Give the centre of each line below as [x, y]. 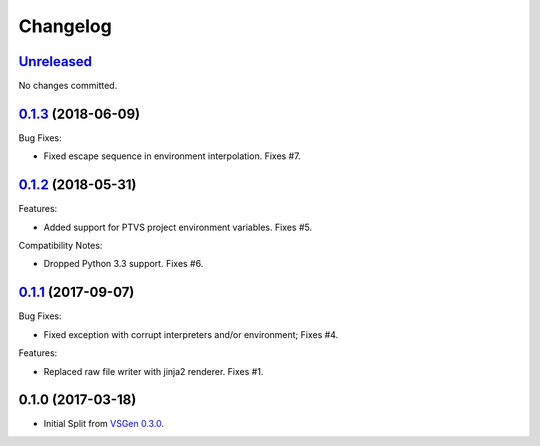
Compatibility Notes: [60, 246]
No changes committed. [68, 86]
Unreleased [55, 61]
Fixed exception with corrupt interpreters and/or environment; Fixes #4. [191, 334]
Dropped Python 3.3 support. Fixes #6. [123, 264]
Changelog [65, 26]
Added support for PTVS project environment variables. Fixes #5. [178, 227]
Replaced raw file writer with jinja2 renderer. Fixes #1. [153, 371]
